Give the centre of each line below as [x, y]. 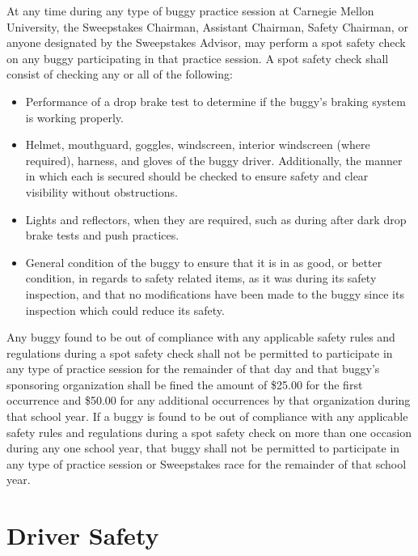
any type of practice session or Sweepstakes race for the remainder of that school [207, 463]
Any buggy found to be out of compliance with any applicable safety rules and [201, 337]
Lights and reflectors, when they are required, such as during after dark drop [216, 219]
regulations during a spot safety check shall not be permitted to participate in [200, 352]
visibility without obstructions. [101, 191]
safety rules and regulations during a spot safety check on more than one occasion [209, 432]
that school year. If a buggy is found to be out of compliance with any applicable [207, 416]
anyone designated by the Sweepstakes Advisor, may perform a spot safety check [206, 42]
